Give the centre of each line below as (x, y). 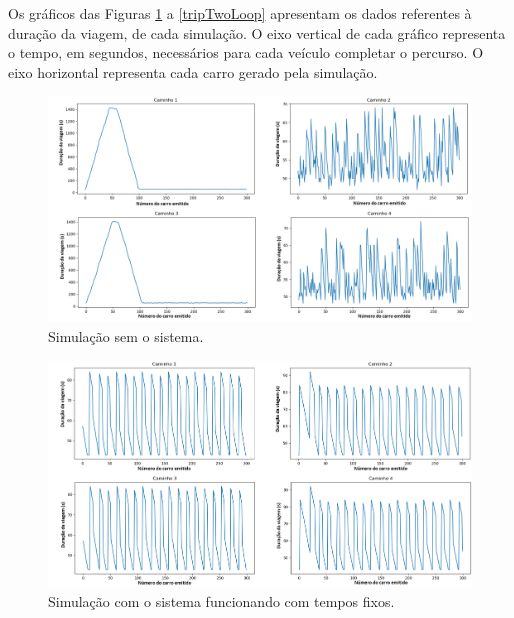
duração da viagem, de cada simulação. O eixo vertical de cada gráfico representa (257, 32)
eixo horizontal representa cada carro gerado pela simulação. (193, 71)
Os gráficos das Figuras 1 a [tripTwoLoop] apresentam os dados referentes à (240, 13)
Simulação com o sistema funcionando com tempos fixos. (221, 600)
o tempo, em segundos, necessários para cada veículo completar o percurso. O (246, 52)
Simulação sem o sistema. (126, 336)
